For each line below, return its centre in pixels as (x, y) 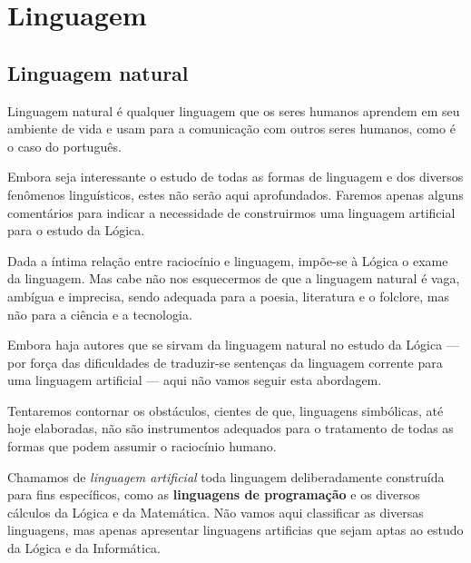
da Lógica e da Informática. (84, 548)
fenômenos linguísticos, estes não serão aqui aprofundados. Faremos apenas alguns (235, 194)
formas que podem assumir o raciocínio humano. (142, 446)
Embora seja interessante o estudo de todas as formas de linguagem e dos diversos (235, 177)
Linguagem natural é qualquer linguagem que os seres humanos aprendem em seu (234, 110)
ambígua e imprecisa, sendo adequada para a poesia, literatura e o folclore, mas (228, 296)
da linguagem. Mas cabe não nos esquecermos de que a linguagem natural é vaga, (234, 278)
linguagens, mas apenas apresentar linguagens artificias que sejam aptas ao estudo (235, 530)
